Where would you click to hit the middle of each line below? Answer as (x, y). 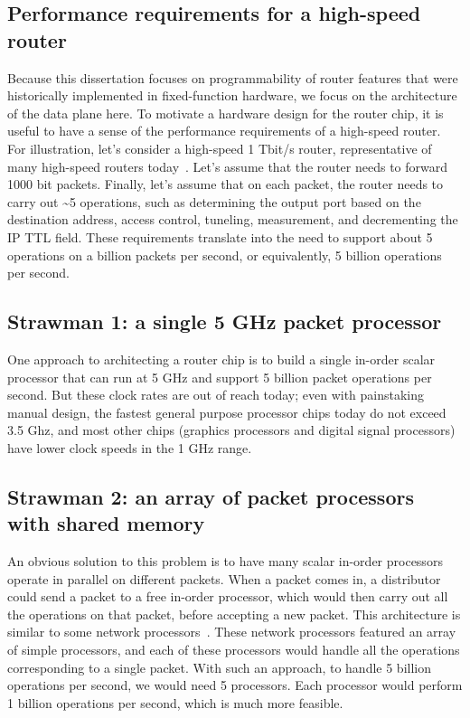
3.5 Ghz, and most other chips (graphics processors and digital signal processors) (231, 430)
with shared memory (106, 523)
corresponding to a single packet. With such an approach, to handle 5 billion (219, 667)
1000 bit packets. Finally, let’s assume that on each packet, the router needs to (226, 184)
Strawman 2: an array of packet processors (211, 496)
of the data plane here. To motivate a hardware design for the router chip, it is (226, 113)
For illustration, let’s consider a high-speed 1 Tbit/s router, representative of (220, 148)
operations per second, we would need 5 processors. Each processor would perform (235, 685)
